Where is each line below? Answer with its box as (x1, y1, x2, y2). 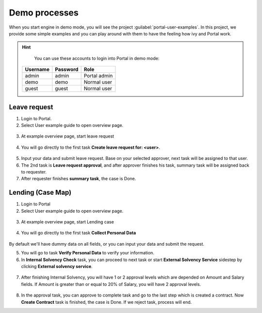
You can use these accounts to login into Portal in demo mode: (34, 55, 160, 61)
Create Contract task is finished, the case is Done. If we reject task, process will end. (21, 299, 192, 305)
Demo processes (9, 7, 79, 18)
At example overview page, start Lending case (21, 219, 114, 225)
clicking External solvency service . (21, 264, 93, 269)
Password (55, 66, 79, 73)
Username (25, 66, 49, 73)
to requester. (21, 169, 47, 174)
